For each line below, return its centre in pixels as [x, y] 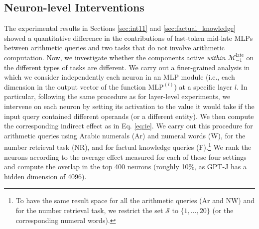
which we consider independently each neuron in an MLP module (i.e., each [120, 77]
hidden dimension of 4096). [45, 176]
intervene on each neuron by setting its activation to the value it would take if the [129, 106]
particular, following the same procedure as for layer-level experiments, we [117, 96]
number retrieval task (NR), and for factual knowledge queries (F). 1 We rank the [128, 146]
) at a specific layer [203, 86]
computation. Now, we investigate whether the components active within [115, 57]
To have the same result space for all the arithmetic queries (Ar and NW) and [135, 200]
